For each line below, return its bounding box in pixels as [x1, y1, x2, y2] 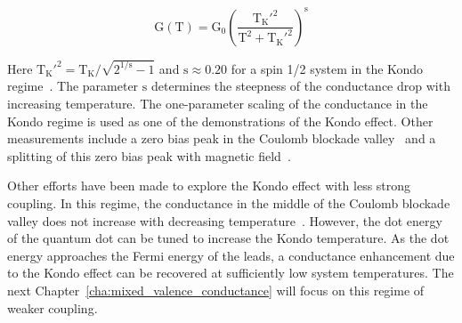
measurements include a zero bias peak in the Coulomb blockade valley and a [7, 129, 436, 148]
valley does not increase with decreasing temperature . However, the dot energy [7, 211, 442, 230]
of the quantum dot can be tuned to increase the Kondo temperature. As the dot [7, 229, 450, 247]
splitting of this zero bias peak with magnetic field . [7, 146, 291, 165]
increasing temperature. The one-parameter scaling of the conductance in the [7, 93, 428, 112]
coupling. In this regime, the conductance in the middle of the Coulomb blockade [7, 193, 450, 212]
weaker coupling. [7, 298, 98, 317]
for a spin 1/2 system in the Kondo [231, 59, 424, 77]
